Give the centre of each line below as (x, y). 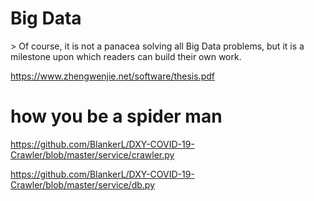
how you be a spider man (116, 116)
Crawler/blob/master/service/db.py (82, 184)
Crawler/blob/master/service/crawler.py (92, 154)
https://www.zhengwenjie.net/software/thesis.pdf (112, 76)
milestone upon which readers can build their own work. (126, 56)
